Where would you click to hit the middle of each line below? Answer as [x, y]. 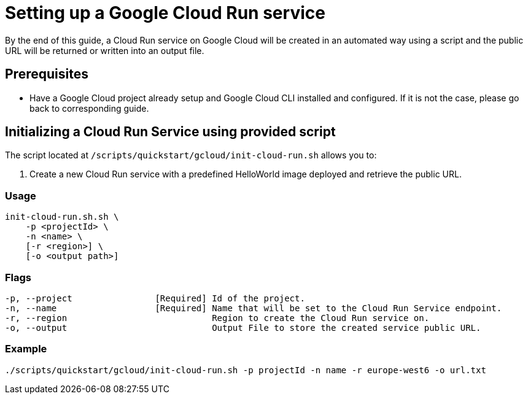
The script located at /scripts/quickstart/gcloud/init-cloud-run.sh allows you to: [191, 155]
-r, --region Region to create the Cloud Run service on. [217, 318]
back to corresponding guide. [89, 108]
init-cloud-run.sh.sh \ [62, 217]
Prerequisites [47, 74]
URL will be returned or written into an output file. [105, 50]
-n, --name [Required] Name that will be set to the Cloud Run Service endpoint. [254, 308]
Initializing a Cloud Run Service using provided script [170, 132]
